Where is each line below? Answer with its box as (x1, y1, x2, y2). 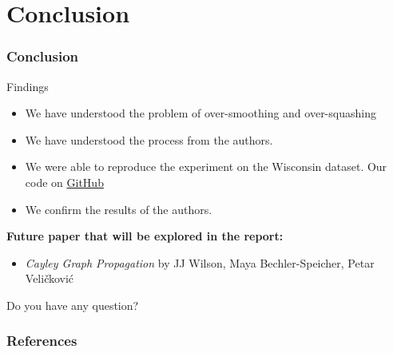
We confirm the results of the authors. (25, 200, 212, 217)
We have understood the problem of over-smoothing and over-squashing (25, 105, 376, 121)
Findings (6, 77, 49, 94)
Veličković (25, 270, 74, 287)
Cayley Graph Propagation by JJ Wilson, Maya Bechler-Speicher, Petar (25, 254, 375, 271)
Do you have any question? (6, 296, 139, 313)
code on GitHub (25, 173, 104, 190)
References (6, 331, 77, 351)
